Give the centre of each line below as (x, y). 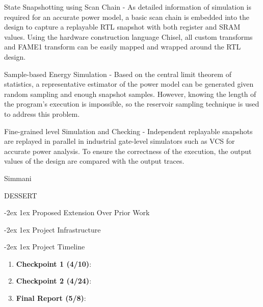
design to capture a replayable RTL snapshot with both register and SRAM (122, 27)
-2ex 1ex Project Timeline (45, 247)
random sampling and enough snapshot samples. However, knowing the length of (130, 94)
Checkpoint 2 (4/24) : (54, 281)
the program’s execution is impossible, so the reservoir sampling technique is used (132, 104)
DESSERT (21, 195)
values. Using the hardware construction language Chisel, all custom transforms (128, 36)
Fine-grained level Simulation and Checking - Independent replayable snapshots (128, 131)
